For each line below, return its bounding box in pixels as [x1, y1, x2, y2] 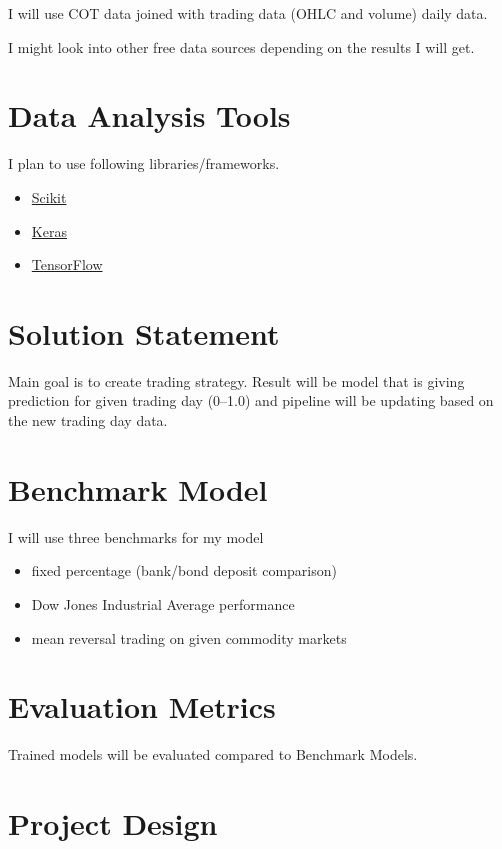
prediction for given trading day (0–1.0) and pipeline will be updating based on [8, 390, 494, 411]
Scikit [31, 186, 67, 207]
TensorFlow [31, 254, 103, 275]
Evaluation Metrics [8, 686, 276, 727]
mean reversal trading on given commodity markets [31, 627, 347, 648]
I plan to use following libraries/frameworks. [8, 153, 280, 174]
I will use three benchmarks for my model [8, 526, 264, 547]
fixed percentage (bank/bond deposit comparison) [31, 560, 337, 581]
